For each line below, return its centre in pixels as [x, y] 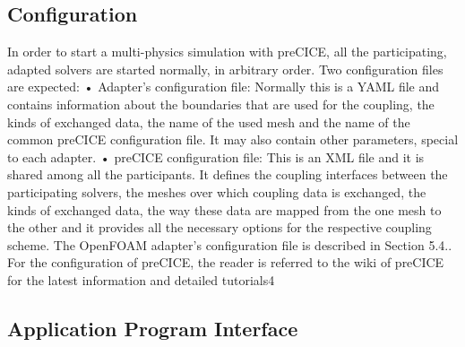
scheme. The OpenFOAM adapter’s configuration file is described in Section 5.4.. [230, 244]
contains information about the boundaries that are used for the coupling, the [221, 104]
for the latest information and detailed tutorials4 [141, 279]
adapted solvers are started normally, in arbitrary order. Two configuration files [225, 69]
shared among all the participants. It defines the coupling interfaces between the [228, 174]
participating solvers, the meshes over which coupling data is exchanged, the [217, 191]
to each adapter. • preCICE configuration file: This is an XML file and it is [216, 156]
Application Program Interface [153, 328]
